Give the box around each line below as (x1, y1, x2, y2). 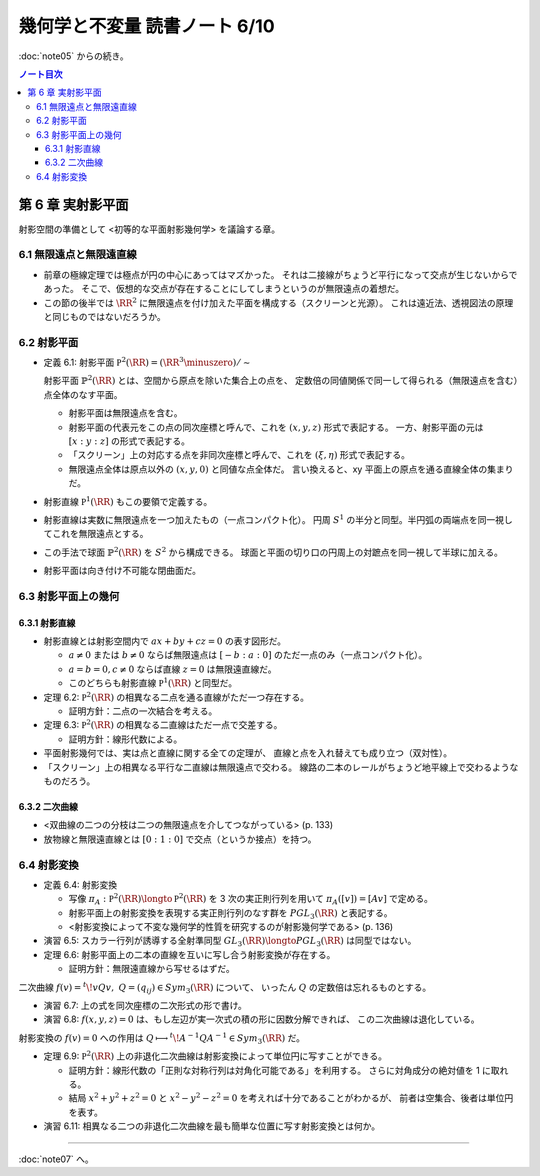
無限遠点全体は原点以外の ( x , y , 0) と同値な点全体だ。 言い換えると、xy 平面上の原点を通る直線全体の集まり (68, 463, 514, 475)
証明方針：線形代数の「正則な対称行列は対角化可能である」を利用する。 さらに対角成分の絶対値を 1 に (68, 1064, 492, 1076)
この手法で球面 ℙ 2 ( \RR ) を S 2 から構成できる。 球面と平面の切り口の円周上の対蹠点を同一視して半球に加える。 (43, 545, 504, 558)
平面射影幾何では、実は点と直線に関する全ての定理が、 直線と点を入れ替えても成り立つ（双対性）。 (43, 747, 453, 759)
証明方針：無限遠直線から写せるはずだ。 (68, 963, 235, 975)
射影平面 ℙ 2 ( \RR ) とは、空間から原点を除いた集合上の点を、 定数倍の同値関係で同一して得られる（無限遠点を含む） (43, 373, 519, 387)
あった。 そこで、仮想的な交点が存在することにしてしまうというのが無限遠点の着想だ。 (43, 283, 405, 295)
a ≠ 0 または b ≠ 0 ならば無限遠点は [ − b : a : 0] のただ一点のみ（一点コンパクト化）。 (68, 649, 428, 661)
